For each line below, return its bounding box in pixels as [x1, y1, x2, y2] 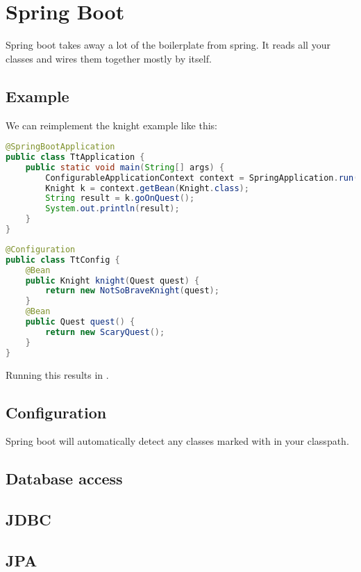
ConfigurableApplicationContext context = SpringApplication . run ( [45, 172, 359, 183]
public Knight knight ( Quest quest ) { [25, 275, 200, 286]
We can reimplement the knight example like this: [6, 117, 217, 132]
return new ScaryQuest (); [45, 327, 165, 337]
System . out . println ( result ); [45, 204, 180, 214]
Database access [6, 468, 123, 489]
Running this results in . [6, 367, 109, 382]
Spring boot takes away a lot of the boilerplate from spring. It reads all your [6, 38, 330, 52]
